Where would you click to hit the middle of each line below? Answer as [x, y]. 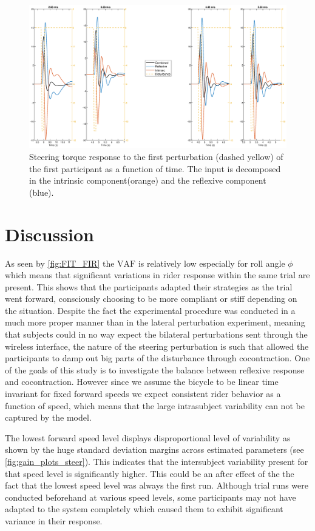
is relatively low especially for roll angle [212, 263]
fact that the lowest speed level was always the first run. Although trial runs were [157, 485]
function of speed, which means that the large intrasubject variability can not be [155, 405]
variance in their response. [54, 520]
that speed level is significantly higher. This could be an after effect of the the [150, 473]
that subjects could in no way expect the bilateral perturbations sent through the [156, 334]
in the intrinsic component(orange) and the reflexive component [148, 180]
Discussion [49, 234]
